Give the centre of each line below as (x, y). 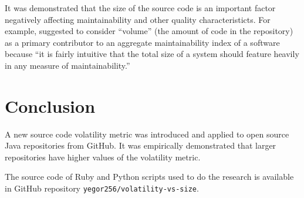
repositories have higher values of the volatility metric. (103, 157)
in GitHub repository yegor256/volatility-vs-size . (102, 188)
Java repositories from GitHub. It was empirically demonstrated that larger (141, 145)
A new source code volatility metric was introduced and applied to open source (147, 134)
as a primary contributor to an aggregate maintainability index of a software (142, 42)
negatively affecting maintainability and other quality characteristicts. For (138, 19)
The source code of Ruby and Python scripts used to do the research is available (149, 177)
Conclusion (50, 105)
